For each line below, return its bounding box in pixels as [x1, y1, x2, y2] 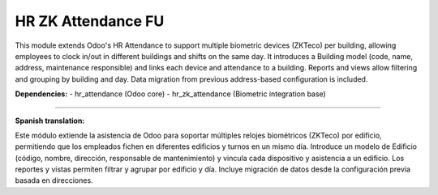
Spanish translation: [15, 116, 85, 125]
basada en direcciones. [15, 176, 93, 185]
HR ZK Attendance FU [15, 12, 165, 30]
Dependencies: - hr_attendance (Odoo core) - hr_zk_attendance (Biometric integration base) [15, 89, 326, 99]
